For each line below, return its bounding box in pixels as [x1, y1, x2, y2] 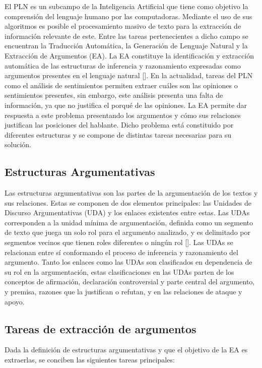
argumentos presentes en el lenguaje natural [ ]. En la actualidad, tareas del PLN [5, 70, 253, 81]
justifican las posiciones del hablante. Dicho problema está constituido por [5, 119, 234, 130]
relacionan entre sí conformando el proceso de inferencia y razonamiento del [5, 247, 238, 257]
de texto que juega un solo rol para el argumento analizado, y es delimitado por [5, 227, 250, 237]
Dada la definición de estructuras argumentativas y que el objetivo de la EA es [5, 344, 248, 355]
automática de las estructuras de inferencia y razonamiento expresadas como [5, 60, 241, 71]
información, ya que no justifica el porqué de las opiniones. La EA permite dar [5, 99, 247, 110]
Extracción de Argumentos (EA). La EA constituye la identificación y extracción [5, 50, 254, 60]
